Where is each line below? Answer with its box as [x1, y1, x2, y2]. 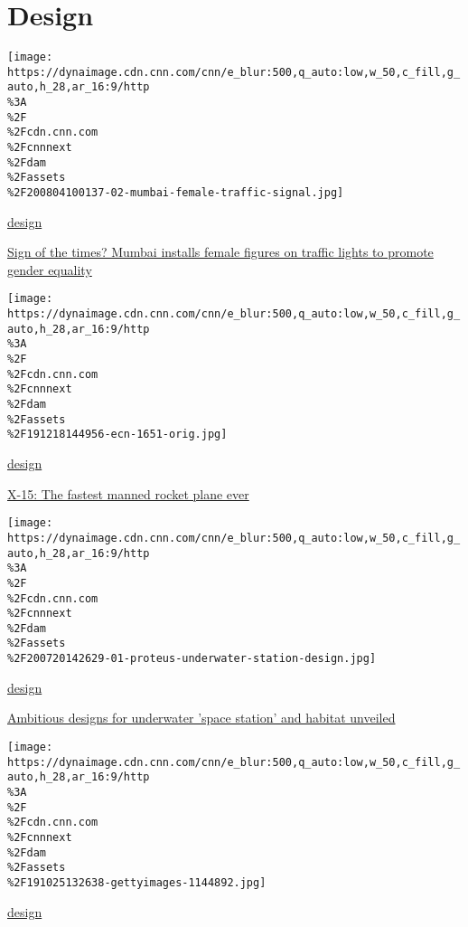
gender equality [7, 260, 92, 279]
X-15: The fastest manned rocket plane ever [7, 484, 249, 503]
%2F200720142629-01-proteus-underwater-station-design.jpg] [7, 652, 377, 666]
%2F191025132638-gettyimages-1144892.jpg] [7, 875, 267, 889]
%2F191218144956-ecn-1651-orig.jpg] [7, 428, 228, 441]
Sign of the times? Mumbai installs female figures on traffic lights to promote [7, 242, 434, 261]
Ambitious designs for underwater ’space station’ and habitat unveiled [7, 708, 396, 727]
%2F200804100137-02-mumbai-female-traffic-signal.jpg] [7, 186, 344, 200]
